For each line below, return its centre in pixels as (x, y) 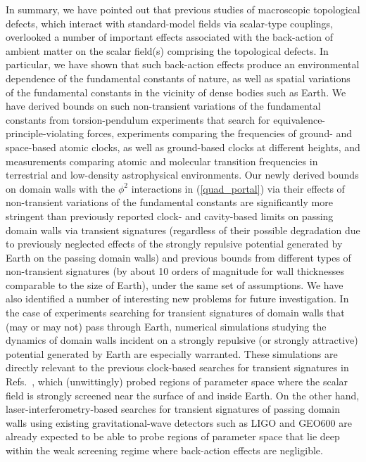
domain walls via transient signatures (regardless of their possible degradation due (183, 230)
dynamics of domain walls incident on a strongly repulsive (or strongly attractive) (182, 340)
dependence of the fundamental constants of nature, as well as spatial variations (178, 78)
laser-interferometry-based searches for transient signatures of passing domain (173, 409)
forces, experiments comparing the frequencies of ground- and (220, 133)
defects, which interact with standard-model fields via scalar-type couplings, (169, 23)
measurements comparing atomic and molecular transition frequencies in (162, 161)
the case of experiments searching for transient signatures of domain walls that (175, 313)
